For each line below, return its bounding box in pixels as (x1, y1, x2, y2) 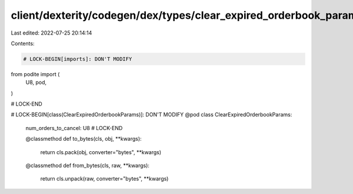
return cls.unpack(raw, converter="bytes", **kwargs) (40, 175, 169, 182)
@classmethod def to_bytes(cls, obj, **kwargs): (25, 135, 142, 142)
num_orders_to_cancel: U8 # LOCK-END (25, 124, 123, 131)
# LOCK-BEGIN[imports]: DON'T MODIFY (23, 56, 132, 62)
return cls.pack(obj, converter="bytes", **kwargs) (40, 148, 162, 155)
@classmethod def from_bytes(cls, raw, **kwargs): (25, 162, 150, 169)
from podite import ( (11, 70, 60, 77)
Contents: (11, 40, 35, 47)
